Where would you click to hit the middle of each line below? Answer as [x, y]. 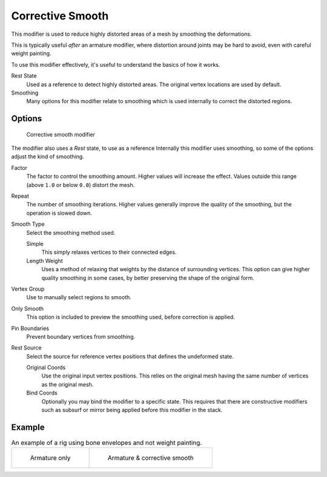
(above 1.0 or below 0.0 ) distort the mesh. [81, 184]
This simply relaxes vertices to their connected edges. [109, 252]
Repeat [20, 196]
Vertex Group [28, 289]
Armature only [50, 458]
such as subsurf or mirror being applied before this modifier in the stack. [132, 410]
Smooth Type [28, 224]
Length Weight [45, 260]
